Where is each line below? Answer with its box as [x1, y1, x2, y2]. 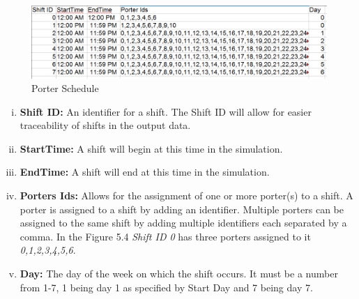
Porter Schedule [31, 81, 99, 95]
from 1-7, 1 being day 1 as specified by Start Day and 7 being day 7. [20, 279, 313, 294]
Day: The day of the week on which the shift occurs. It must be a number [20, 266, 338, 281]
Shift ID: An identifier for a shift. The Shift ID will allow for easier [20, 104, 312, 118]
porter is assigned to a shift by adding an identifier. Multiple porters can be [20, 201, 344, 216]
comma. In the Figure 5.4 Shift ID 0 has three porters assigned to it [20, 229, 311, 243]
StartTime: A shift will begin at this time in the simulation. [20, 141, 283, 155]
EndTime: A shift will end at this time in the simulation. [20, 164, 270, 179]
